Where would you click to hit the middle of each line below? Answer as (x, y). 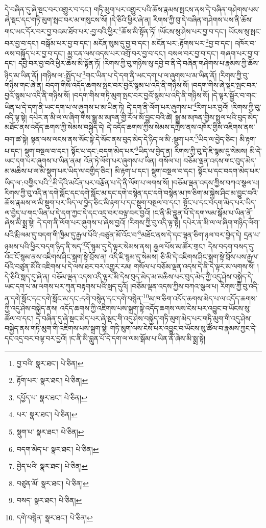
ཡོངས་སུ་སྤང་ (245, 31)
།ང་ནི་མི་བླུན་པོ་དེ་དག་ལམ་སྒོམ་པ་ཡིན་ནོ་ (203, 212)
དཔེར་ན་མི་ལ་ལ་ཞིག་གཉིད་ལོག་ (221, 222)
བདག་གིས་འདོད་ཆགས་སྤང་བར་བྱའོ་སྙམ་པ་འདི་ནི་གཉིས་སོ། (117, 85)
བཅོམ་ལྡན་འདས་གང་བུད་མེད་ (220, 161)
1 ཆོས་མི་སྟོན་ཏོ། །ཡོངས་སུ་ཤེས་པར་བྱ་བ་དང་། (172, 30)
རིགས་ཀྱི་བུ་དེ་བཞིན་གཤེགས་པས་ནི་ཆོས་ (203, 19)
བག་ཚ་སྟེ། (17, 139)
